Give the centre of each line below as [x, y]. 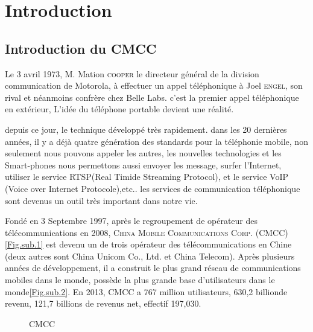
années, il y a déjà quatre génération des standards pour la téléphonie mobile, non [156, 141]
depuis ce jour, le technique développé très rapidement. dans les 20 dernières [146, 129]
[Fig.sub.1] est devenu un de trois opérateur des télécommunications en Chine [148, 244]
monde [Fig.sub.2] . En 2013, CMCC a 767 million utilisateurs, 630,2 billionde [146, 291]
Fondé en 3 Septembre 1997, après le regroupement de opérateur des [131, 221]
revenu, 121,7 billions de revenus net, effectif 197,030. [103, 303]
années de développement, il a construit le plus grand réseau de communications [153, 268]
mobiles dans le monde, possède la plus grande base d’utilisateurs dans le [140, 280]
